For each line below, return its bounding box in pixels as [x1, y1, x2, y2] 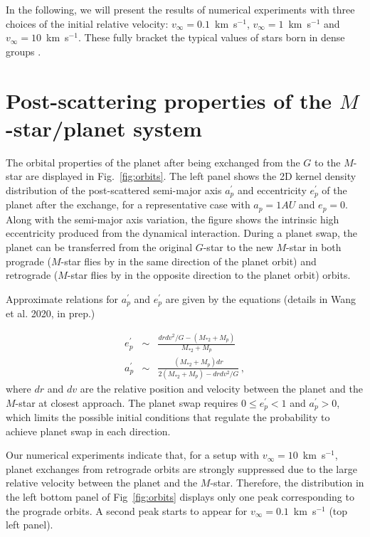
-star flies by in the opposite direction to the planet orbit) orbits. [67, 267, 351, 282]
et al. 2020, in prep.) [6, 306, 95, 321]
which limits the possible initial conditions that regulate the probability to [6, 410, 330, 425]
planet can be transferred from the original [6, 239, 193, 254]
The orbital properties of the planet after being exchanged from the [6, 154, 300, 169]
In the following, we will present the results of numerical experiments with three [6, 2, 355, 16]
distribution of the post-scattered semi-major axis [6, 182, 222, 197]
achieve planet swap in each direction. [6, 423, 171, 438]
